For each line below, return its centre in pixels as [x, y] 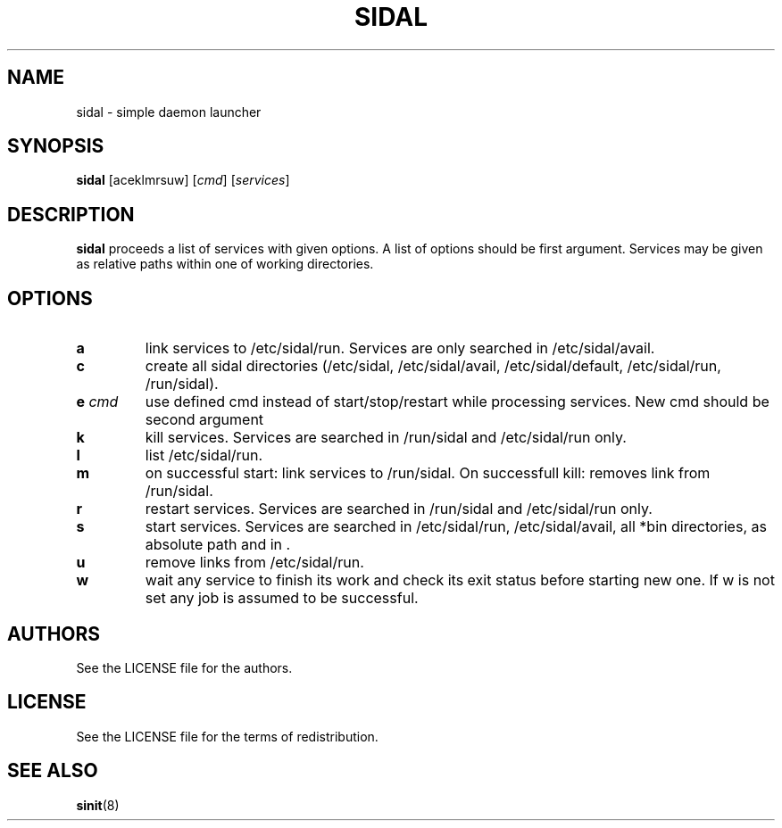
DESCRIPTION [71, 214]
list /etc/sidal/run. [204, 455]
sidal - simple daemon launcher [169, 112]
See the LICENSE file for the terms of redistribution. [227, 736]
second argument [204, 420]
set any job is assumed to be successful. [282, 598]
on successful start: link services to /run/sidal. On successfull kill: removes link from [428, 473]
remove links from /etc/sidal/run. [254, 563]
